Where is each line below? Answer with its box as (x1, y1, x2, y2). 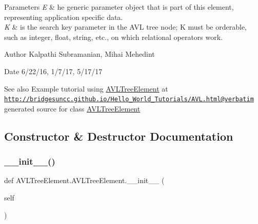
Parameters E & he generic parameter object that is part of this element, (4, 2, 234, 12)
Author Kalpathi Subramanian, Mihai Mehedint (4, 49, 155, 59)
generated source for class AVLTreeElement (4, 103, 141, 114)
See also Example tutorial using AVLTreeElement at (4, 83, 168, 94)
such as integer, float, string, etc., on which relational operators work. (4, 31, 223, 42)
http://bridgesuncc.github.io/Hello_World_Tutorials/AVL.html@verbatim (4, 96, 254, 103)
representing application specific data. (4, 11, 123, 22)
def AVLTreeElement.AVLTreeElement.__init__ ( (4, 175, 165, 186)
